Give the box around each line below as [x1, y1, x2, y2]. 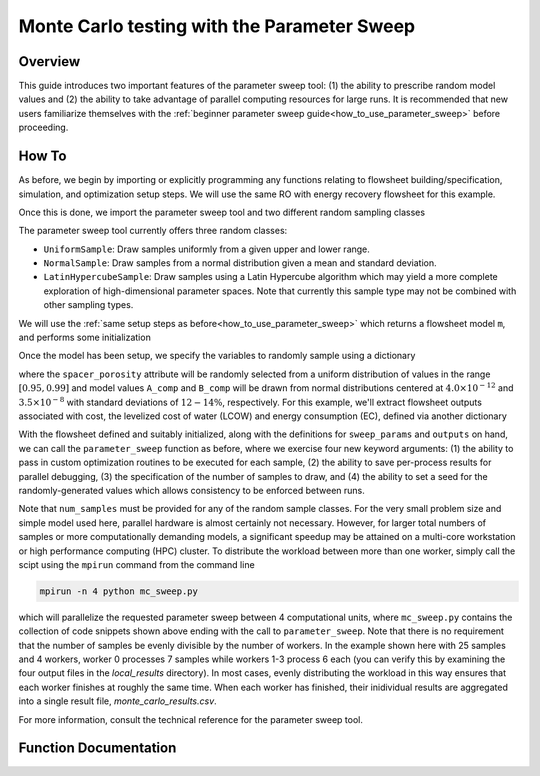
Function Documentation [18, 740, 177, 757]
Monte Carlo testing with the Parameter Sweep [18, 15, 415, 37]
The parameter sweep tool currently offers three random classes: [18, 225, 288, 237]
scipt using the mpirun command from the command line [18, 558, 255, 570]
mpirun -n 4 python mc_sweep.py [39, 585, 199, 597]
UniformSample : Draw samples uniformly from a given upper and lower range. [43, 243, 370, 255]
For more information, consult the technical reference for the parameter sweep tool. [18, 713, 364, 725]
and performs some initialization [18, 331, 152, 344]
